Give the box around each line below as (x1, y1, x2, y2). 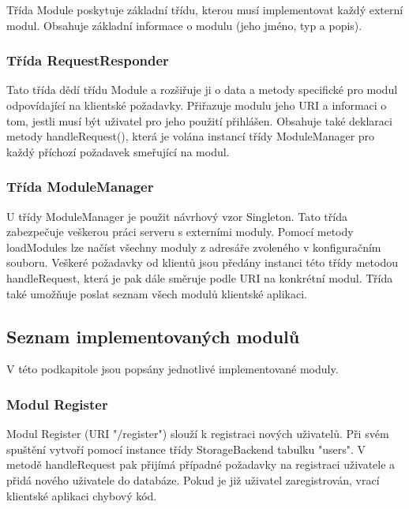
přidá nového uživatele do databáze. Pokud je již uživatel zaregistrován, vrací (6, 471, 380, 488)
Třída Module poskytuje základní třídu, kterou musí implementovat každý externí (6, 2, 403, 17)
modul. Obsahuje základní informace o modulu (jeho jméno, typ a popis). (6, 17, 362, 33)
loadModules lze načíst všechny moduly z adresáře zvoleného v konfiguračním (6, 238, 381, 255)
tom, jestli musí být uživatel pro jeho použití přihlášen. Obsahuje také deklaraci (6, 112, 392, 129)
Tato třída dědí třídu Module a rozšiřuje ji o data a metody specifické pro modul (6, 81, 398, 98)
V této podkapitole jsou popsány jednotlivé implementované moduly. (6, 361, 339, 377)
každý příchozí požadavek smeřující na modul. (6, 143, 230, 159)
